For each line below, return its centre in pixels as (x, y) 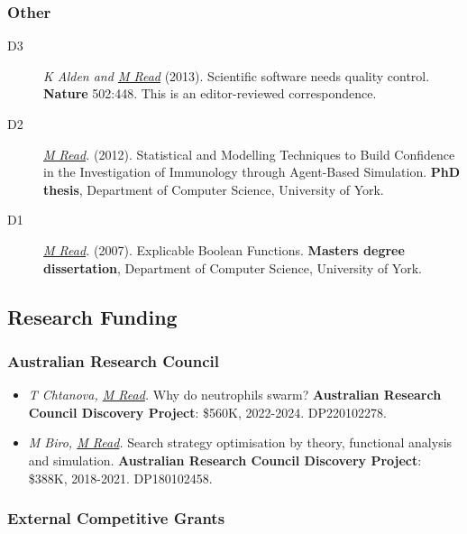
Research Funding (92, 316)
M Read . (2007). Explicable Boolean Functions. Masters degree (224, 249)
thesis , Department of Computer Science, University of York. (214, 189)
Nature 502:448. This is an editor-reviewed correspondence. (210, 93)
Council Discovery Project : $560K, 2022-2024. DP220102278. (207, 412)
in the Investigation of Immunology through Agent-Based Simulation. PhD (252, 172)
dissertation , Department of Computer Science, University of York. (233, 267)
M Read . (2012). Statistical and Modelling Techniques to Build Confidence (249, 154)
